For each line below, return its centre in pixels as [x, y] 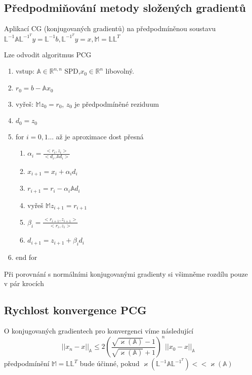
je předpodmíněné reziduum [117, 104]
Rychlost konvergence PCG [75, 310]
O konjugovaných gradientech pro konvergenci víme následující [99, 331]
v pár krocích [24, 283]
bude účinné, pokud [110, 363]
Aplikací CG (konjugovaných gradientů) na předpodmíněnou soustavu [110, 28]
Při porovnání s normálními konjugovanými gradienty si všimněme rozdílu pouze [126, 273]
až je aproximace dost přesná [100, 136]
